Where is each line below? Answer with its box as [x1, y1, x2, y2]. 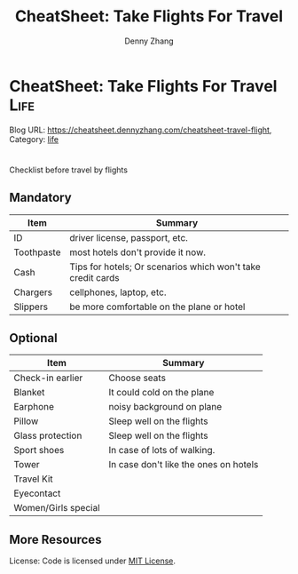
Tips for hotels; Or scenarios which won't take [69, 260, 262, 273]
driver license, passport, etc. [69, 231, 189, 243]
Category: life [9, 133, 59, 144]
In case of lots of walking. [108, 444, 216, 457]
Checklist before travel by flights [9, 164, 129, 175]
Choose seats [108, 371, 167, 384]
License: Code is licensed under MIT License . [9, 555, 176, 566]
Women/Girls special [13, 502, 100, 514]
